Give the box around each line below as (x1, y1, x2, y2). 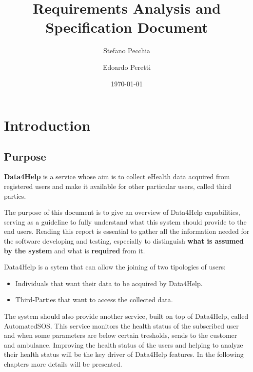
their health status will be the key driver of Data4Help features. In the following (4, 349, 244, 359)
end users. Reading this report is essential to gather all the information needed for (4, 226, 250, 236)
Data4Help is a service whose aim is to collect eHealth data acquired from (4, 171, 230, 182)
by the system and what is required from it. (4, 245, 145, 255)
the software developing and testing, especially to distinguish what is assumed (4, 236, 244, 246)
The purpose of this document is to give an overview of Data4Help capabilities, (4, 207, 240, 217)
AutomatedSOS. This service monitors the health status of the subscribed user (4, 320, 239, 331)
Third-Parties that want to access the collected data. (15, 294, 173, 305)
